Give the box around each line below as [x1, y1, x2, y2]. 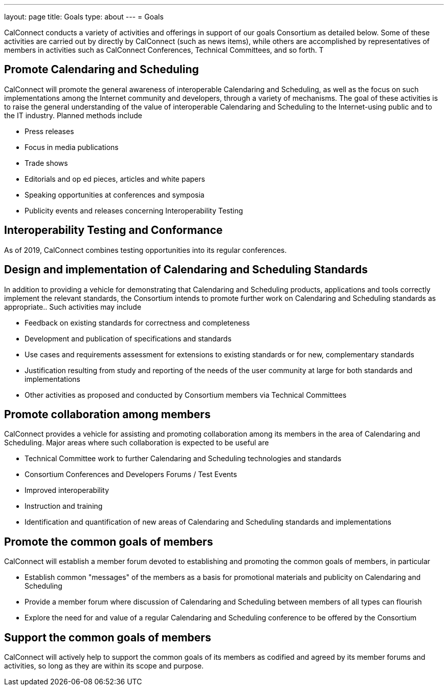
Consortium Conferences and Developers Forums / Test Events [25, 470, 237, 479]
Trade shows [25, 158, 68, 167]
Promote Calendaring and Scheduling [4, 63, 199, 76]
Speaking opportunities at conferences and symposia [25, 190, 205, 199]
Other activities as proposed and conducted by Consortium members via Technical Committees [25, 390, 347, 399]
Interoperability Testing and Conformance [4, 224, 223, 237]
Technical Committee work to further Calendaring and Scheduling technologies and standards [25, 454, 342, 463]
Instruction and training [25, 502, 103, 511]
